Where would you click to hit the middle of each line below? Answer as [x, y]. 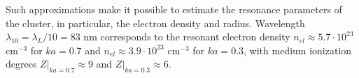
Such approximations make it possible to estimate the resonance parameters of [174, 9]
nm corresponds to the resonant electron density [187, 37]
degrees [21, 64]
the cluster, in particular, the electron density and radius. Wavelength [155, 23]
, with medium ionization [298, 50]
